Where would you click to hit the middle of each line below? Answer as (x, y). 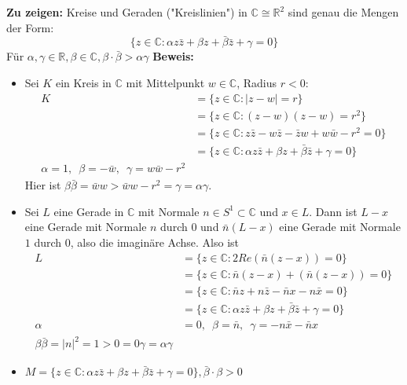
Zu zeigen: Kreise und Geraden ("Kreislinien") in (127, 12)
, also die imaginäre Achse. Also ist (154, 242)
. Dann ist (333, 211)
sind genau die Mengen (343, 12)
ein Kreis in (83, 82)
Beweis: (173, 56)
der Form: (30, 27)
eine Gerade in (89, 211)
